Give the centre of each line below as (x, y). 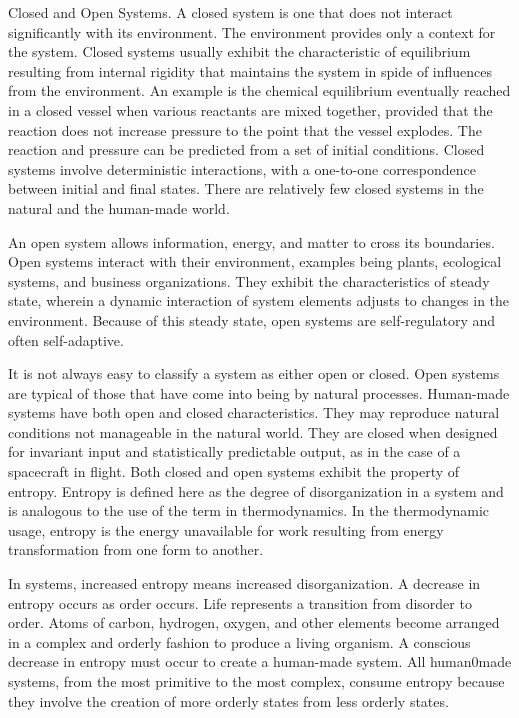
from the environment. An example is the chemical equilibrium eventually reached (259, 90)
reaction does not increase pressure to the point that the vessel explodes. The (245, 129)
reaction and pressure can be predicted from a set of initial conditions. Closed (246, 149)
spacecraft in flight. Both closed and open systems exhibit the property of (234, 471)
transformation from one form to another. (136, 549)
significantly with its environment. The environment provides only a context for (252, 31)
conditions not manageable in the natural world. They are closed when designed (253, 431)
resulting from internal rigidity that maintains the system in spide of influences (250, 70)
